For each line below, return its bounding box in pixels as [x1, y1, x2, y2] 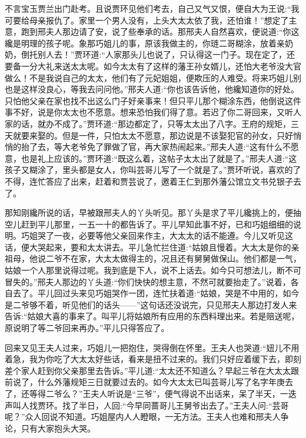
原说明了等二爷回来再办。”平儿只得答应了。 [5, 322, 169, 334]
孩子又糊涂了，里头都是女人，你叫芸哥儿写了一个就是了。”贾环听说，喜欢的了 [5, 163, 301, 176]
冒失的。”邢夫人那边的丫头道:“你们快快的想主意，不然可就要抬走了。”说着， [5, 275, 291, 287]
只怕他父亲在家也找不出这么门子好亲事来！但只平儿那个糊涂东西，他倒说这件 [5, 94, 301, 106]
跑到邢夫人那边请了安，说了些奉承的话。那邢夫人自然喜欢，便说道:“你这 [21, 25, 300, 38]
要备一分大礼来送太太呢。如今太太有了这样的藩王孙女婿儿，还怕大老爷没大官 [5, 59, 301, 72]
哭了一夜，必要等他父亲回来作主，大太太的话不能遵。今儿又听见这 [37, 229, 293, 242]
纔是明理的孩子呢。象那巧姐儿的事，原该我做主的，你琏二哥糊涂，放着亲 [5, 36, 285, 49]
